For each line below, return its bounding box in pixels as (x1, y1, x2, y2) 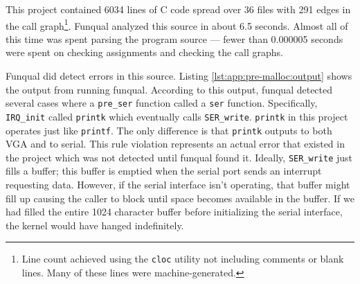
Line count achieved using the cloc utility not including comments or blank (21, 251, 344, 266)
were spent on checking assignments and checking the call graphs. (6, 45, 283, 60)
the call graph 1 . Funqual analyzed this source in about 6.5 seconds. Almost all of (6, 16, 348, 33)
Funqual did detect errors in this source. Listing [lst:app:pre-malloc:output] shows (6, 69, 352, 83)
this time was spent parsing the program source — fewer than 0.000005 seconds (6, 31, 343, 46)
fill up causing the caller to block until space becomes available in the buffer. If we (6, 190, 354, 205)
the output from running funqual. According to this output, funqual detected (6, 82, 333, 96)
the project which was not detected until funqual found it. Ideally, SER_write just (6, 150, 353, 164)
